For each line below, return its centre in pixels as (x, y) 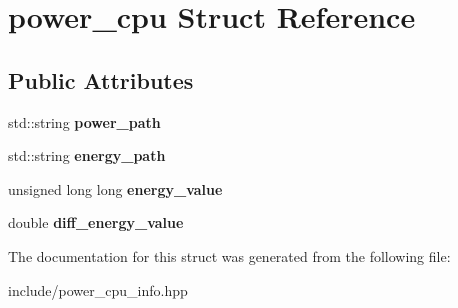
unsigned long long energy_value (115, 188)
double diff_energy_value (96, 222)
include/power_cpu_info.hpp (98, 289)
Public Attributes (101, 79)
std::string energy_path (87, 155)
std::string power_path (84, 121)
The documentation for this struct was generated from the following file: (229, 255)
